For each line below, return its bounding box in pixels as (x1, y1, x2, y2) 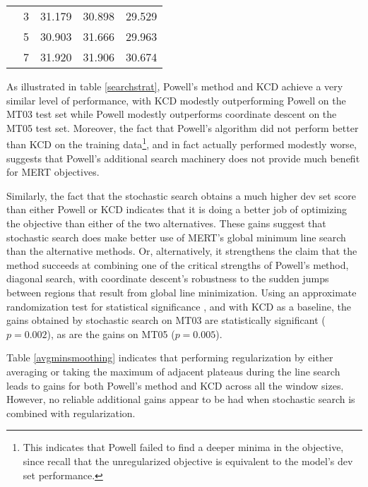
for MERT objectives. (6, 164, 100, 179)
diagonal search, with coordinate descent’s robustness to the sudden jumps (6, 271, 329, 286)
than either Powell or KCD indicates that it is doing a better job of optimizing (6, 202, 348, 217)
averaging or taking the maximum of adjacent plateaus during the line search (6, 363, 340, 378)
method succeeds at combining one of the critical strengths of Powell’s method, (6, 257, 349, 272)
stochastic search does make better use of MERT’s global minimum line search (6, 229, 346, 244)
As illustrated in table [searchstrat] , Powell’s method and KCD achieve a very (6, 79, 343, 93)
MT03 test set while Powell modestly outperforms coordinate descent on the (6, 107, 337, 121)
